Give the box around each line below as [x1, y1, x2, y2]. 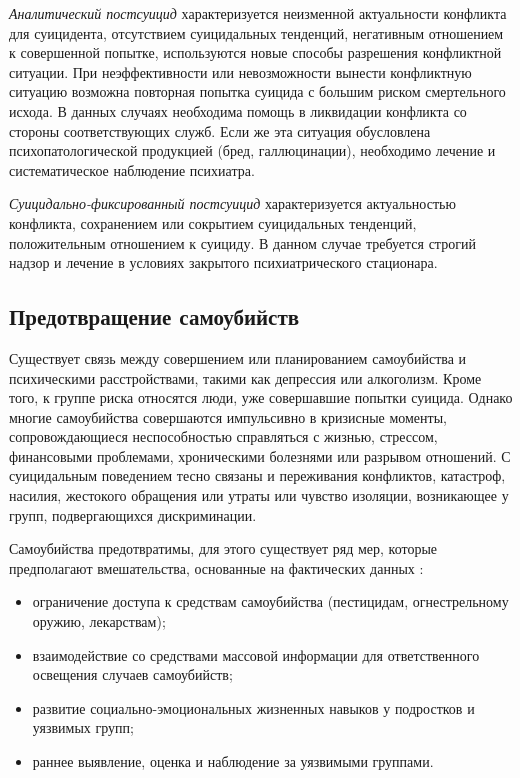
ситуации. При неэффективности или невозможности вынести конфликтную [9, 61, 472, 82]
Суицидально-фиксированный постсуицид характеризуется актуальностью [9, 193, 456, 214]
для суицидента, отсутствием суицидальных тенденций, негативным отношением [9, 22, 504, 43]
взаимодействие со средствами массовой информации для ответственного [32, 644, 480, 665]
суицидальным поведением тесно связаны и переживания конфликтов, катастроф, [9, 465, 506, 486]
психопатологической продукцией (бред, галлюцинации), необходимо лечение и [9, 140, 496, 161]
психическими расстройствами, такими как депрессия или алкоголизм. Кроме [9, 367, 482, 388]
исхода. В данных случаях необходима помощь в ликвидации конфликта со [9, 100, 467, 121]
